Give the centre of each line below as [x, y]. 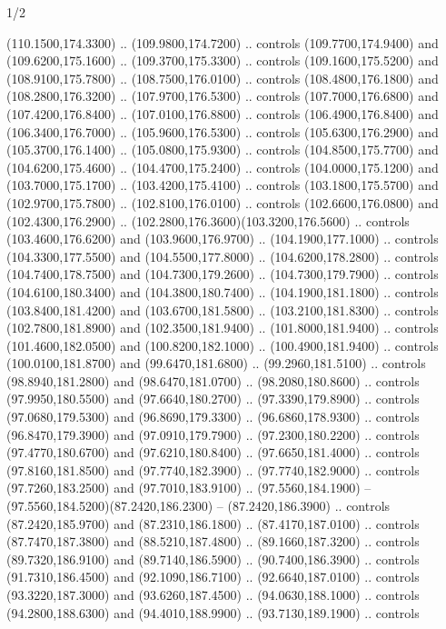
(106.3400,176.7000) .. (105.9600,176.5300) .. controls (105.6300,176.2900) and [223, 131]
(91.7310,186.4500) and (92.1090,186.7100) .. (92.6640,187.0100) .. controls [213, 577]
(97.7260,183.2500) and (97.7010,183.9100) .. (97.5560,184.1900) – [189, 488]
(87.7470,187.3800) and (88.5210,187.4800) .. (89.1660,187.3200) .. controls [213, 541]
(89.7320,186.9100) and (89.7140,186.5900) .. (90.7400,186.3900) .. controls [213, 559]
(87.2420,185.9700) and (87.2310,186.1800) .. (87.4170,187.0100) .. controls [213, 523]
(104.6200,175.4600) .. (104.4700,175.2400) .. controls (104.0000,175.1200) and [223, 167]
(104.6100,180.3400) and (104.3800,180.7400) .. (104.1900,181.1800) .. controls [223, 291]
